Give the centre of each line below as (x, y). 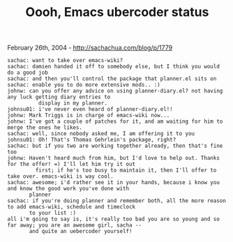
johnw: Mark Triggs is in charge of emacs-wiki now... (89, 116)
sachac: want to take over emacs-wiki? (65, 61)
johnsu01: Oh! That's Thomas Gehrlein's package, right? (92, 140)
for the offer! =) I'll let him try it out (72, 165)
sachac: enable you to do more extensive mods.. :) (84, 85)
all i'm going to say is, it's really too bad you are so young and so (113, 219)
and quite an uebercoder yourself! (81, 232)
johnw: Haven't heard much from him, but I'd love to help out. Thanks (113, 158)
